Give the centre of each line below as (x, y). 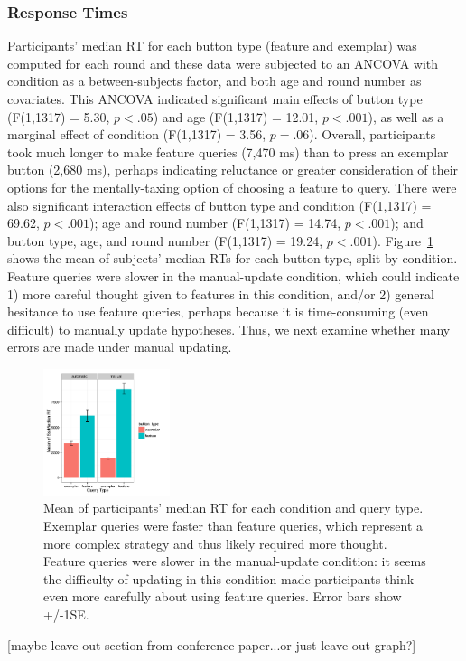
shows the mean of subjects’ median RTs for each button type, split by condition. (233, 258)
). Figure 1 (403, 240)
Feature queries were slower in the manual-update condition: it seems (235, 561)
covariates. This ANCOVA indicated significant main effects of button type (215, 99)
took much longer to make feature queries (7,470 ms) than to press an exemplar (228, 151)
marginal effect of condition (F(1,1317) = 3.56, (137, 134)
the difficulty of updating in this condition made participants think (229, 578)
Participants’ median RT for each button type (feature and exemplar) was (212, 46)
